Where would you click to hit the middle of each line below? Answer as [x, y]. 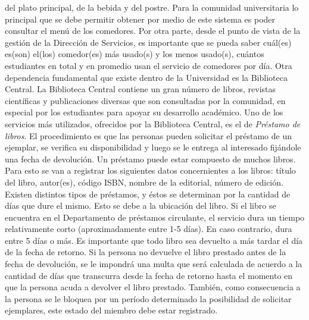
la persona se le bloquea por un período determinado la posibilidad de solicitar [148, 298]
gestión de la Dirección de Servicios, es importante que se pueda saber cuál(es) [148, 42]
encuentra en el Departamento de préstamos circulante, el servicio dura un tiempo [155, 217]
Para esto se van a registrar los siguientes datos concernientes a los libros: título [150, 170]
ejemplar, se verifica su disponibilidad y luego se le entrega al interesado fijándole [153, 147]
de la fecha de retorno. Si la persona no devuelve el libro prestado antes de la [146, 252]
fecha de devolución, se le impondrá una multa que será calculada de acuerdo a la [154, 264]
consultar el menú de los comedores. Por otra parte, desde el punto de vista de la [153, 31]
